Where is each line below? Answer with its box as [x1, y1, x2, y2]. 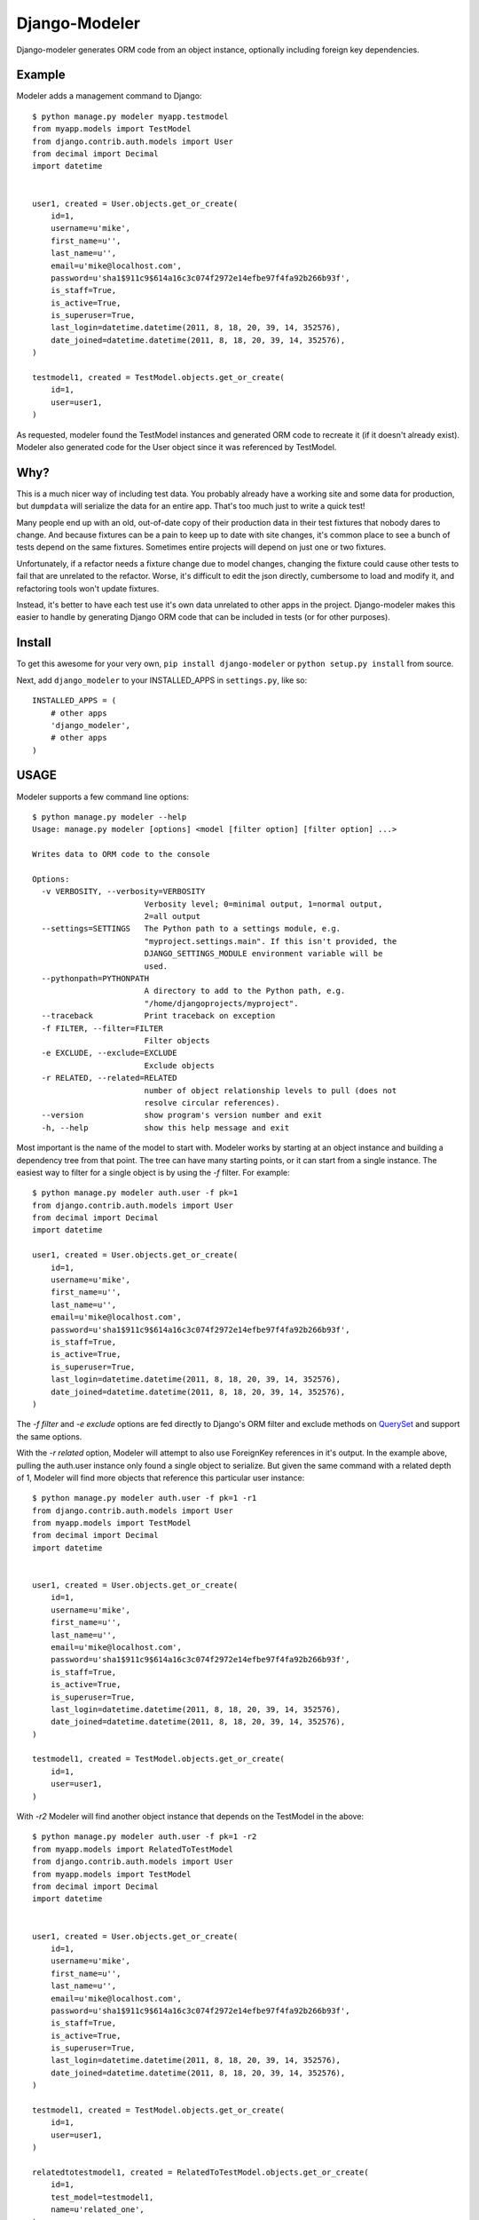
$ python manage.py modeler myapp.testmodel [32, 111, 230, 122]
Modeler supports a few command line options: [16, 791, 190, 802]
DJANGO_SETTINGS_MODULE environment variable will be [144, 948, 383, 959]
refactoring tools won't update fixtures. [16, 583, 160, 594]
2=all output [144, 911, 201, 922]
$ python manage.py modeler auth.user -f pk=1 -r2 [32, 1832, 257, 1842]
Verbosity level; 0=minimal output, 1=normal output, [144, 899, 383, 909]
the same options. [16, 1431, 82, 1442]
